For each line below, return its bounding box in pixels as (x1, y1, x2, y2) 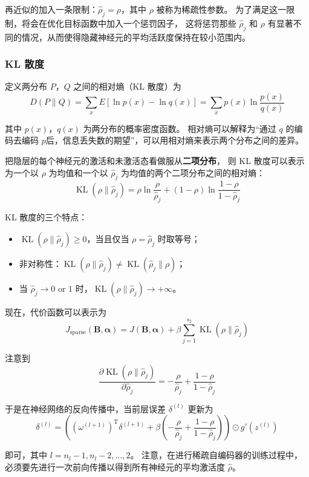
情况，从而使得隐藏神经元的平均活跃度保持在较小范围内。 (21, 30, 250, 43)
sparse (70, 329, 86, 336)
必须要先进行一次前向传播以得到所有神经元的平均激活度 (5, 460, 225, 473)
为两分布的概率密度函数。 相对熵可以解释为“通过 (83, 122, 276, 134)
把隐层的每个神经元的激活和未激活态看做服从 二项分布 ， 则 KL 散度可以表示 (5, 154, 305, 167)
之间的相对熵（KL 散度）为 (73, 80, 181, 93)
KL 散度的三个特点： (5, 211, 88, 223)
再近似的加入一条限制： (5, 3, 98, 15)
